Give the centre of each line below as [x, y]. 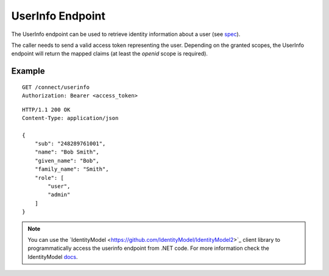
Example [28, 71]
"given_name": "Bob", [67, 161]
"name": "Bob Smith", [67, 152]
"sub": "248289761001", [70, 144]
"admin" [59, 195]
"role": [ [49, 178]
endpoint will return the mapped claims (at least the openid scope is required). [110, 54]
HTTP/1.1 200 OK [46, 109]
